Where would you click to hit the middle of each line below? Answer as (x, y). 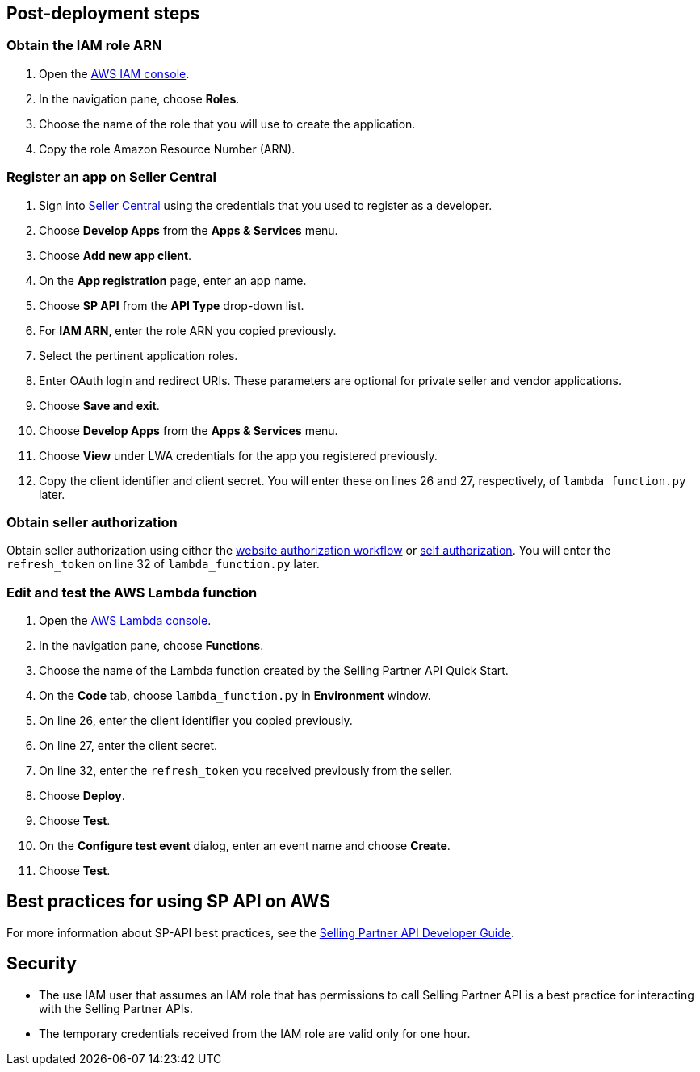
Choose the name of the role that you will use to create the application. (227, 124)
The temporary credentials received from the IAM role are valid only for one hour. (255, 1033)
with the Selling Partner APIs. (116, 1008)
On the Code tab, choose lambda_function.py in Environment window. (235, 696)
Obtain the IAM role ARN (84, 46)
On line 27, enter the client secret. (128, 746)
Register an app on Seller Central (111, 177)
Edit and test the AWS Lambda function (132, 592)
